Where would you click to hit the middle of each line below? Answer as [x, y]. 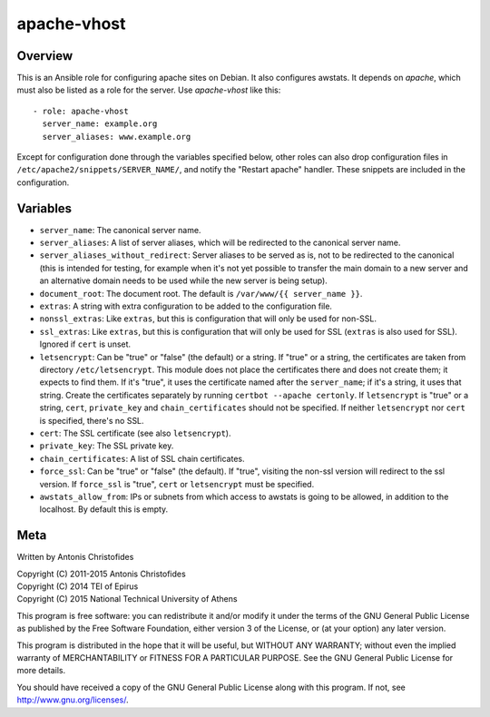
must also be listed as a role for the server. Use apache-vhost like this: [149, 90]
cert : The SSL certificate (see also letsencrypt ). [135, 433]
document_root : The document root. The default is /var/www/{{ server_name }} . [201, 293]
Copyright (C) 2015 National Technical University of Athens [127, 599]
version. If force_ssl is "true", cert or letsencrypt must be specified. [177, 484]
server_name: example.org [100, 124]
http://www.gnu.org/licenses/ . [73, 700]
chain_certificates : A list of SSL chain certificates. [142, 458]
